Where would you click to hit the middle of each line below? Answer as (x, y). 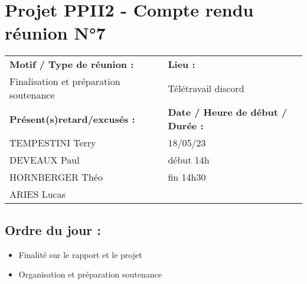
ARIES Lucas (37, 194)
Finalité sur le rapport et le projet (80, 254)
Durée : (186, 126)
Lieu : (182, 64)
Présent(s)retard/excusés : (72, 119)
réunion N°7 (55, 33)
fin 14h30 (187, 177)
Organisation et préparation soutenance (90, 274)
